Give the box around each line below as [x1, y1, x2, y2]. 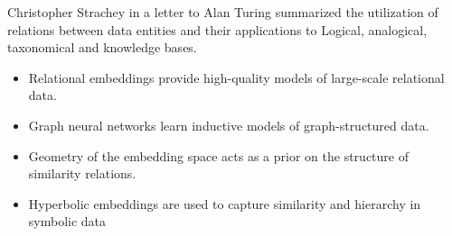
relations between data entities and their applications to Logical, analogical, [7, 20, 428, 39]
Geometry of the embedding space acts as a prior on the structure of [28, 146, 409, 165]
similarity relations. [28, 164, 137, 183]
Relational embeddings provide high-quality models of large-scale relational [28, 68, 445, 86]
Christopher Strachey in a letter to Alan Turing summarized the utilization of [7, 3, 438, 21]
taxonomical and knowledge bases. [7, 38, 197, 57]
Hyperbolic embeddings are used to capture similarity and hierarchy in [28, 194, 421, 213]
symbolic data [28, 212, 107, 231]
